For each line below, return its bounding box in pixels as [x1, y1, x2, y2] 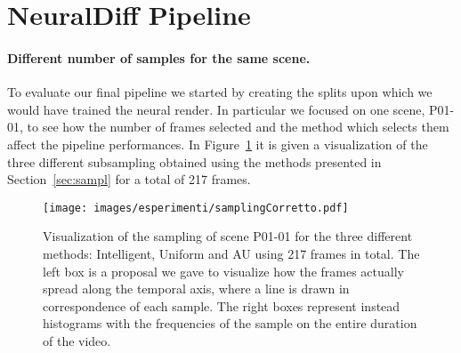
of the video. [43, 331, 111, 349]
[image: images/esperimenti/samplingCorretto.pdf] [43, 201, 349, 214]
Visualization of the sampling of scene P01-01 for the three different [43, 227, 413, 245]
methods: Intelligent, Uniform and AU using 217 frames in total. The [43, 244, 420, 262]
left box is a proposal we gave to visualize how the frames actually [43, 261, 404, 280]
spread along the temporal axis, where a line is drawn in [43, 279, 350, 298]
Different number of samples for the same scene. [7, 48, 311, 67]
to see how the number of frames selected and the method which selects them [27, 117, 449, 136]
